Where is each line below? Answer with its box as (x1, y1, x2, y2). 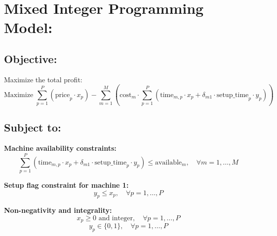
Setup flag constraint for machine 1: (4, 180, 129, 190)
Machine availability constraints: (4, 143, 117, 153)
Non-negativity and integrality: (4, 205, 112, 215)
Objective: (4, 51, 57, 66)
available (155, 159, 182, 166)
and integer (98, 214, 133, 222)
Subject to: (4, 120, 61, 135)
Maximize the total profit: (4, 74, 82, 84)
